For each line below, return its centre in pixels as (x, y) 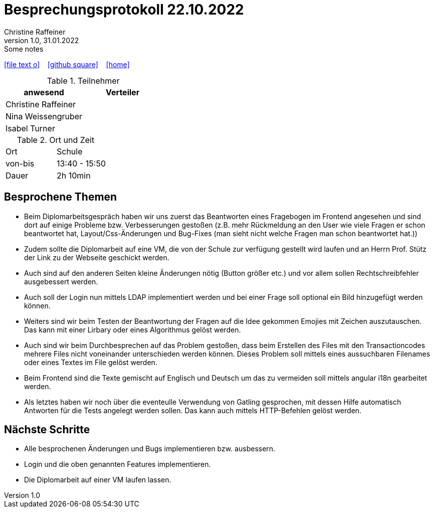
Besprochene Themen (61, 197)
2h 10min (73, 175)
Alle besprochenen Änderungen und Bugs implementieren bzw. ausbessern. (150, 449)
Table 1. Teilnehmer (83, 80)
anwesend (44, 92)
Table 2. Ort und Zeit (56, 140)
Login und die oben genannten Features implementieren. (118, 464)
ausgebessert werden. (61, 281)
